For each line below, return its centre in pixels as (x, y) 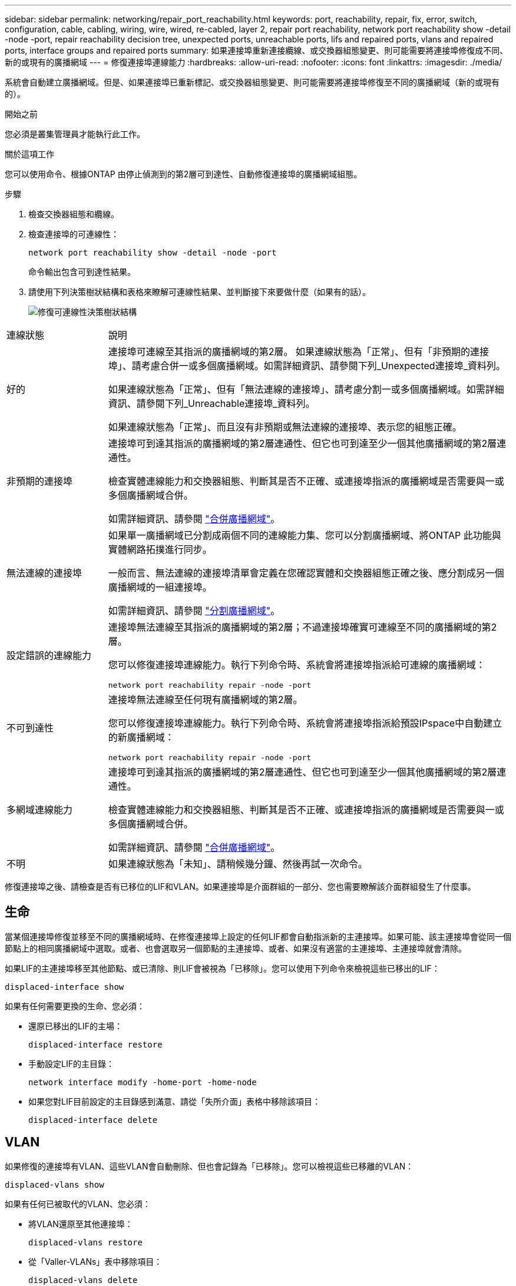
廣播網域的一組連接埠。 (160, 587)
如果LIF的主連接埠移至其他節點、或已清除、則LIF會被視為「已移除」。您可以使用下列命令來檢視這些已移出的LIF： (222, 968)
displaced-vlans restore (85, 1242)
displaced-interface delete (93, 1120)
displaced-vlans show (54, 1184)
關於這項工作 (29, 154)
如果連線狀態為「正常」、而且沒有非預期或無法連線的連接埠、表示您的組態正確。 (285, 427)
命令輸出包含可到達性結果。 (82, 272)
